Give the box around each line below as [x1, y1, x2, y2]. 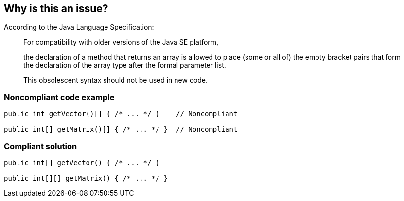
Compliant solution [4, 141, 77, 151]
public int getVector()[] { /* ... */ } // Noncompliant [4, 110, 238, 118]
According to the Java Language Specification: [4, 23, 154, 31]
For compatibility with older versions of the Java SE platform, [23, 38, 219, 46]
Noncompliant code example [4, 92, 115, 102]
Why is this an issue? [4, 2, 108, 15]
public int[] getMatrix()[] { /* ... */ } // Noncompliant [4, 125, 238, 134]
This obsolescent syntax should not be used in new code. [23, 76, 208, 85]
